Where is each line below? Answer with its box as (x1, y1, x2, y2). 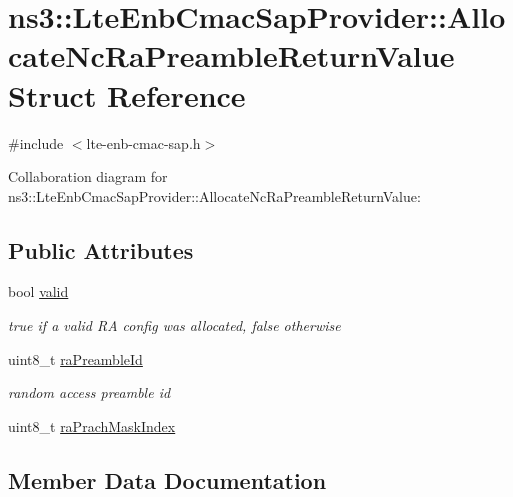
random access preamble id (8, 382, 171, 403)
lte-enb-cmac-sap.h (86, 132, 201, 153)
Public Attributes (8, 234, 194, 265)
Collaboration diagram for (8, 166, 168, 187)
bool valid (8, 281, 69, 302)
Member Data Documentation (8, 464, 327, 495)
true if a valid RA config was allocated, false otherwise (8, 315, 341, 336)
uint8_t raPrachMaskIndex (8, 415, 176, 436)
